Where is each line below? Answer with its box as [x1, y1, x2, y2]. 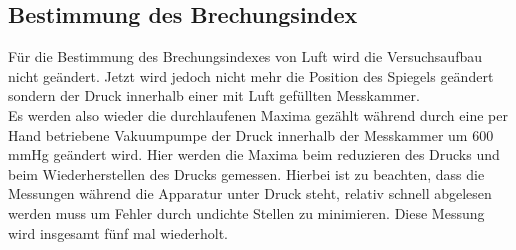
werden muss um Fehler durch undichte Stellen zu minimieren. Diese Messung [8, 202, 485, 223]
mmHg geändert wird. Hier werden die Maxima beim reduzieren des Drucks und [8, 144, 500, 165]
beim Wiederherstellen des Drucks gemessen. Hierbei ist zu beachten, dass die [8, 163, 485, 184]
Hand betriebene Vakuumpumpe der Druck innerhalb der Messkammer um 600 [8, 124, 494, 145]
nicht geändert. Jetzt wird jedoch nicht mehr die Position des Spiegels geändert [8, 65, 494, 86]
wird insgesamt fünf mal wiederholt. [8, 222, 228, 243]
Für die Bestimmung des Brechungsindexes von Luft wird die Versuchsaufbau [8, 46, 482, 67]
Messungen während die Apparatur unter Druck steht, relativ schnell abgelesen [8, 183, 492, 204]
